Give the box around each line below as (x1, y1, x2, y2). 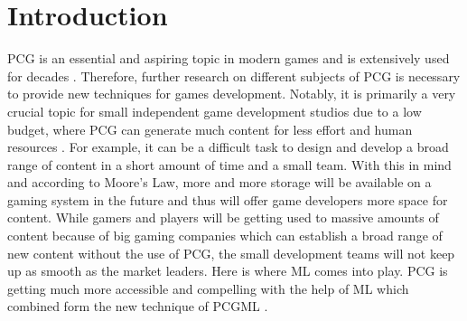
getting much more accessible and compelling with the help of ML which (7, 279, 409, 297)
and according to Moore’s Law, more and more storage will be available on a (7, 173, 432, 192)
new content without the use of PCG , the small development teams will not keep (7, 243, 455, 262)
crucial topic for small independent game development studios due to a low (7, 101, 422, 120)
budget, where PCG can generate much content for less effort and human (7, 119, 413, 138)
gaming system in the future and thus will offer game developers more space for (7, 190, 448, 209)
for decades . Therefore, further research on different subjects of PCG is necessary (7, 66, 461, 85)
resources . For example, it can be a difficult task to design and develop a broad (7, 137, 449, 156)
